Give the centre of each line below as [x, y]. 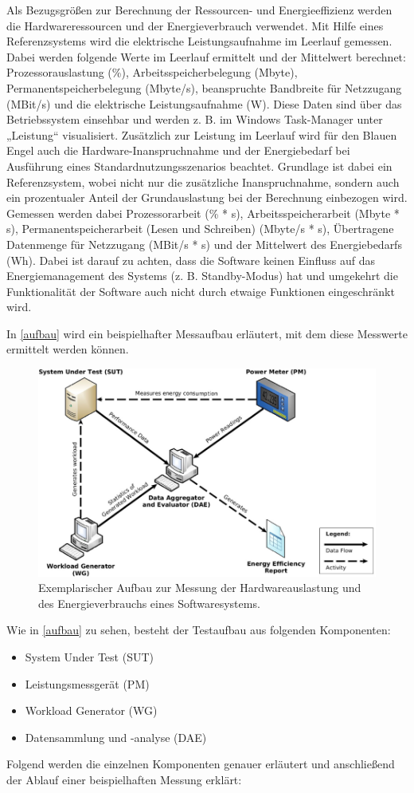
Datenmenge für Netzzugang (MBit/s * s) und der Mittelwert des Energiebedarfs [204, 244]
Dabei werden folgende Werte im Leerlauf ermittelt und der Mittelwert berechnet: [206, 56]
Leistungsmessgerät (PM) [87, 683]
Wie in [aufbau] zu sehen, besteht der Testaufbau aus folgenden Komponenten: [199, 630]
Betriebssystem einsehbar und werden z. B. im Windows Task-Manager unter [195, 119]
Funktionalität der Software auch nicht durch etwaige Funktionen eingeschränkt [201, 291]
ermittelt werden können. [68, 349]
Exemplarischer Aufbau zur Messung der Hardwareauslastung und [200, 588]
